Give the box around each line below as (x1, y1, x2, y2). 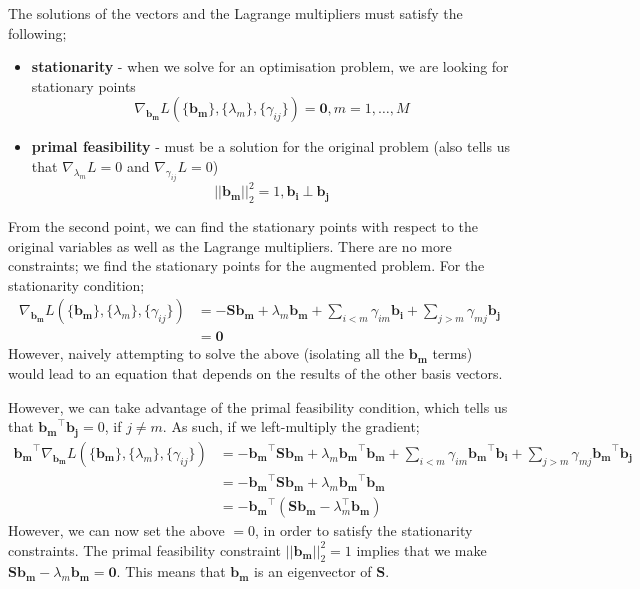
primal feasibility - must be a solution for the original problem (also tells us (31, 136, 510, 157)
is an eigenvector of (254, 561, 372, 582)
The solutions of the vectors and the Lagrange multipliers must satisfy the (8, 3, 463, 23)
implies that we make (356, 539, 487, 560)
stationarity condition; (8, 274, 145, 295)
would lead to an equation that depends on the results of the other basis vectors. (8, 363, 503, 384)
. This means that (116, 561, 226, 582)
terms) (432, 343, 473, 364)
